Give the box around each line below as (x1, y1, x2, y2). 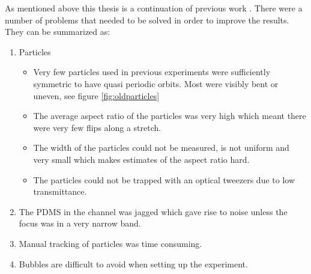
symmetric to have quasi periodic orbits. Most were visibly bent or (33, 77, 279, 90)
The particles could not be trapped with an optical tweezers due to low (33, 173, 295, 186)
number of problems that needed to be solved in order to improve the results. (5, 13, 289, 26)
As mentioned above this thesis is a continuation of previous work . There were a (5, 2, 303, 14)
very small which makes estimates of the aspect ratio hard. (33, 153, 250, 165)
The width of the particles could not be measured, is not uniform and (33, 141, 289, 154)
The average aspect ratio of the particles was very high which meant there (33, 109, 306, 122)
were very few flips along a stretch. (33, 121, 162, 133)
